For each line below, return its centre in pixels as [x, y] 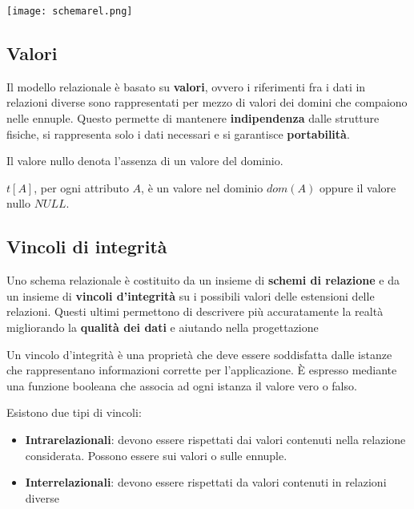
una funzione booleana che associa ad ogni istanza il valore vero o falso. [182, 385]
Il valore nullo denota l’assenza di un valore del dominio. [145, 161]
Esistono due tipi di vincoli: [74, 412]
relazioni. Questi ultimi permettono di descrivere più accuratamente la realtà [195, 311]
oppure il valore [358, 187]
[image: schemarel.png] [70, 11]
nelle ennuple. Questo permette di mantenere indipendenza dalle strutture [193, 118]
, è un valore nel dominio [202, 187]
